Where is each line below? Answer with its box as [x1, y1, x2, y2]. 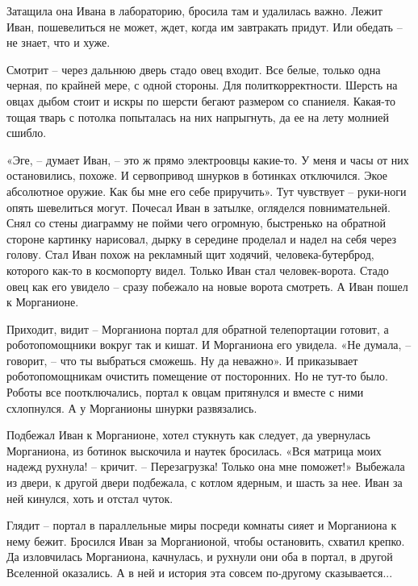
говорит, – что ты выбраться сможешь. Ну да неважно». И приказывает [6, 351, 358, 368]
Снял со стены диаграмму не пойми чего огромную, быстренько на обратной [6, 214, 386, 231]
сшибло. [6, 124, 47, 141]
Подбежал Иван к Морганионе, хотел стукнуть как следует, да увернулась [6, 426, 370, 443]
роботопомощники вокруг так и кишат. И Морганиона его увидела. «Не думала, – [6, 336, 412, 353]
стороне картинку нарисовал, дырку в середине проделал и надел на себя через [6, 230, 397, 247]
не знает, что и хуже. [6, 34, 111, 51]
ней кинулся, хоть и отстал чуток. [6, 489, 173, 506]
